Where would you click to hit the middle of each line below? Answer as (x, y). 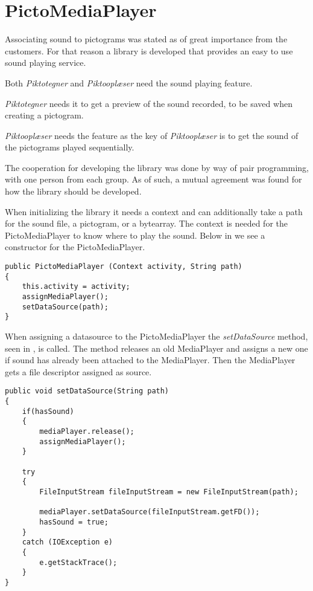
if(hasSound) (48, 411)
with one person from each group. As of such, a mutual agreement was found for (153, 179)
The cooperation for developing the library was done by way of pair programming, (157, 167)
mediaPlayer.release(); (87, 431)
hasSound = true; (74, 522)
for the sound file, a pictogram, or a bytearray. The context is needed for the (146, 223)
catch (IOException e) (67, 542)
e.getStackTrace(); (78, 562)
